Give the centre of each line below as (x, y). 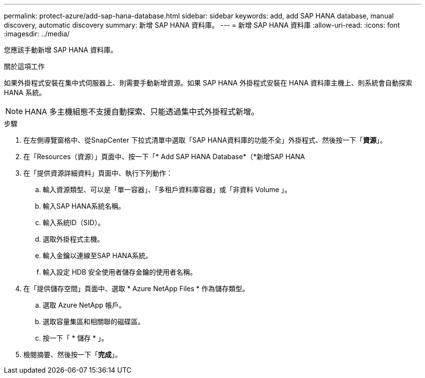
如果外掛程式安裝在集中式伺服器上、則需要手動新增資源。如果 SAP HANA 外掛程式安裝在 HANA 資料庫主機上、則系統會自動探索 (208, 83)
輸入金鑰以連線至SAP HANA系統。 (98, 255)
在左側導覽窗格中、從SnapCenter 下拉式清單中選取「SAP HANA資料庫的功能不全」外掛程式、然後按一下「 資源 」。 (205, 140)
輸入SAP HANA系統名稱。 (84, 206)
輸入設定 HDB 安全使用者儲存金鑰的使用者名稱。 (120, 272)
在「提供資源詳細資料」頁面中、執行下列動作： (98, 173)
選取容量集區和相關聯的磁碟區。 (94, 321)
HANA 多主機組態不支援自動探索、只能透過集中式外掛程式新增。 (142, 112)
